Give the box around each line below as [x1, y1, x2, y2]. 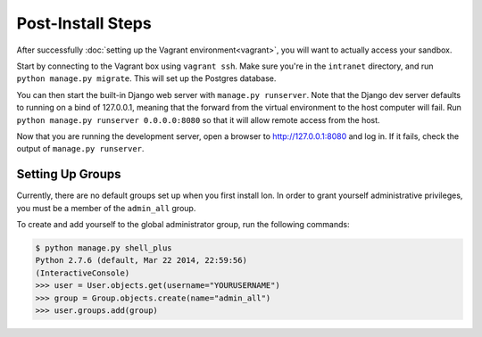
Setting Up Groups [16, 167, 121, 182]
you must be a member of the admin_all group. [16, 202, 196, 213]
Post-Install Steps [16, 13, 152, 33]
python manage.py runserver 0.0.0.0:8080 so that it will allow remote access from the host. [16, 114, 380, 125]
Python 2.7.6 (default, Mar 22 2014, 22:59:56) [35, 255, 247, 266]
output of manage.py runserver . [16, 144, 145, 154]
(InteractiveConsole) [35, 267, 130, 278]
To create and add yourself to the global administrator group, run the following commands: [16, 218, 350, 229]
